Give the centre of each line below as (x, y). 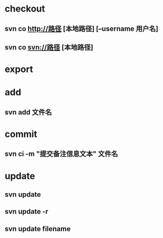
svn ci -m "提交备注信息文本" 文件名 (61, 154)
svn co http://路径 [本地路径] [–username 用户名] (82, 28)
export (19, 69)
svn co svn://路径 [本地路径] (49, 47)
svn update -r (26, 212)
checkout (25, 9)
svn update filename (38, 229)
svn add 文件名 (29, 112)
